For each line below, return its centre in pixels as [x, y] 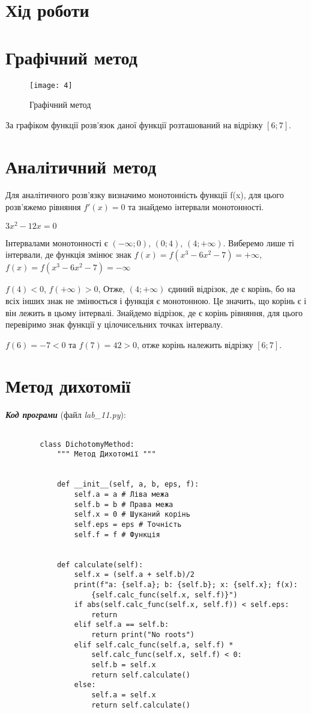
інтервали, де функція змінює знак [68, 254]
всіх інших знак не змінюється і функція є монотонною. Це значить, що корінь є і [156, 300]
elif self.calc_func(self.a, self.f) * [154, 645]
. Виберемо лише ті [258, 242]
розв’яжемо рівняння [43, 207]
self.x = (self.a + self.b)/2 [134, 575]
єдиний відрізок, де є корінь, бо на [231, 289]
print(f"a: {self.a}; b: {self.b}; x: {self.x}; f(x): [186, 584]
